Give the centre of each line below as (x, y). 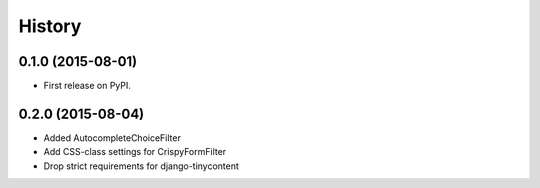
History (50, 26)
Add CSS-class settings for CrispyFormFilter (135, 152)
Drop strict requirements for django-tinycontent (141, 166)
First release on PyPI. (87, 86)
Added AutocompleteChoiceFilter (112, 137)
